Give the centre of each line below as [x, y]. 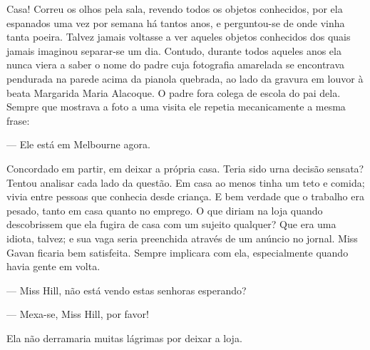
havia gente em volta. [53, 266]
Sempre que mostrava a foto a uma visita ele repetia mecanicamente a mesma [176, 107]
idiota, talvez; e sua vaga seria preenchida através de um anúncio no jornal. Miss [182, 238]
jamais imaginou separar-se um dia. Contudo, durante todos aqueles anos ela [174, 50]
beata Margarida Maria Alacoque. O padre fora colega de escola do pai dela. [174, 92]
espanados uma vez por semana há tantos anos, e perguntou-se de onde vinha [176, 22]
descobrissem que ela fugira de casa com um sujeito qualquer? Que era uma [171, 224]
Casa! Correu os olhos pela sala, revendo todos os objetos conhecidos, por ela [175, 9]
